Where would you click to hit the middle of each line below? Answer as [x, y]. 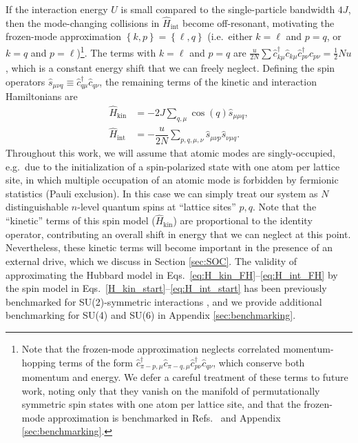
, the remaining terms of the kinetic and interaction [208, 81]
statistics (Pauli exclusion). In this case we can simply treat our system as [162, 193]
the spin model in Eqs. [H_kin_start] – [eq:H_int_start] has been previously [166, 288]
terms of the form [96, 362]
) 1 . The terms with [116, 51]
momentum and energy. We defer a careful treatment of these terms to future [185, 377]
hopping [39, 362]
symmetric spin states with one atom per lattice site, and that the [161, 404]
